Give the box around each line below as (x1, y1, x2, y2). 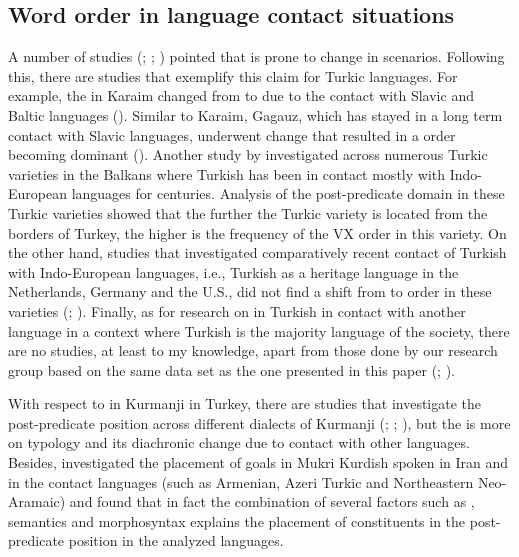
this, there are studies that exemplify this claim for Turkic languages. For (8, 65, 458, 86)
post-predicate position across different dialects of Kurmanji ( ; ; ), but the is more (8, 412, 511, 433)
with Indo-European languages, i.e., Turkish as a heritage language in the (8, 261, 459, 282)
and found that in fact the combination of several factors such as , (69, 491, 475, 512)
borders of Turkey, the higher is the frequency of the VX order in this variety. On (8, 222, 507, 243)
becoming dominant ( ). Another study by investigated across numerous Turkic (8, 144, 488, 165)
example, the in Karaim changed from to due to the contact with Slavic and (8, 85, 474, 106)
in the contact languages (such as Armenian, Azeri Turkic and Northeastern (8, 471, 474, 492)
